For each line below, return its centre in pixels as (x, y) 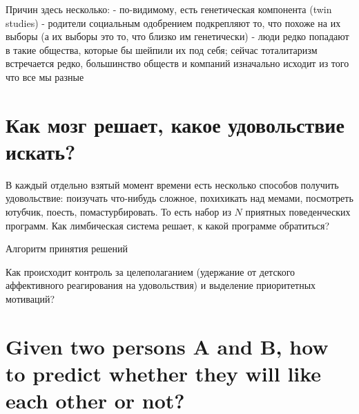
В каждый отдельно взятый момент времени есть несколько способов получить (172, 184)
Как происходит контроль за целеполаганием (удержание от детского (151, 271)
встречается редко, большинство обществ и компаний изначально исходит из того (177, 63)
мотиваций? (30, 299)
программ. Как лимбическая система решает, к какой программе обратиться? (168, 225)
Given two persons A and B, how (167, 346)
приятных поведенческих (298, 212)
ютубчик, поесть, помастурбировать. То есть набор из (118, 212)
